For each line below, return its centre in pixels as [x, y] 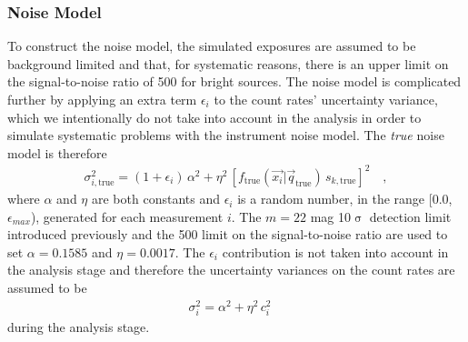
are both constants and [155, 199]
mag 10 [330, 216]
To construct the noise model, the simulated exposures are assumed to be [212, 46]
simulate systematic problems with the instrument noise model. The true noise [226, 135]
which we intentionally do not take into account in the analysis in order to [214, 117]
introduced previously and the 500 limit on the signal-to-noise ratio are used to [228, 234]
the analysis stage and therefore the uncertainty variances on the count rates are [231, 270]
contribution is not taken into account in [335, 251]
